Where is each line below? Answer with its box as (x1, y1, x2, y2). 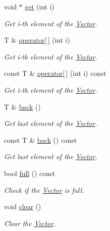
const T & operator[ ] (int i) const (4, 68, 107, 78)
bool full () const (4, 168, 55, 178)
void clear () (4, 201, 41, 212)
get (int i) (25, 1, 55, 11)
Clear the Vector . (4, 218, 56, 228)
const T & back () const (4, 134, 77, 145)
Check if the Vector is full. (4, 184, 84, 195)
